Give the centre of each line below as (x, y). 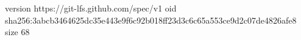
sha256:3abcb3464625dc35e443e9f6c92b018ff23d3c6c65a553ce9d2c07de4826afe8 (151, 20)
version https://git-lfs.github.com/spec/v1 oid (91, 8)
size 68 (17, 32)
